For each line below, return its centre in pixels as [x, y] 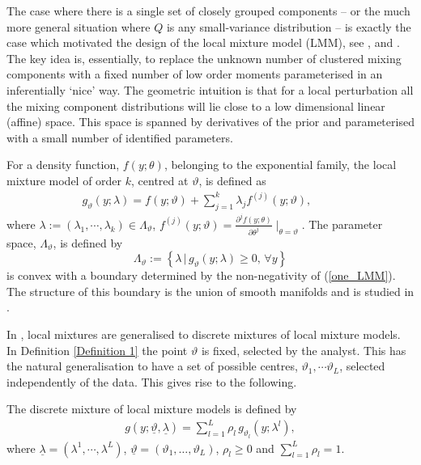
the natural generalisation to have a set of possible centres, [152, 366]
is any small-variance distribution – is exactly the [289, 26]
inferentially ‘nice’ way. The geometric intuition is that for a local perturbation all [210, 89]
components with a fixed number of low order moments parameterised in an [195, 74]
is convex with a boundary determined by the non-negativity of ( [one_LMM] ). [201, 275]
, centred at [160, 180]
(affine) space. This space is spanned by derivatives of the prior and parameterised [210, 122]
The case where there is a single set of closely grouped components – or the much [208, 11]
